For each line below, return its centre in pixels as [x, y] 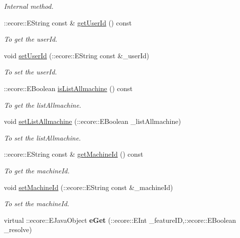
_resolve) [18, 229]
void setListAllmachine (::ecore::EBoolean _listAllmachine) [92, 121]
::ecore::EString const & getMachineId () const [74, 154]
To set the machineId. [37, 203]
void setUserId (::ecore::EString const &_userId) [77, 55]
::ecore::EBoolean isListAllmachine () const [68, 88]
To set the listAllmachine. [42, 137]
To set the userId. [30, 72]
